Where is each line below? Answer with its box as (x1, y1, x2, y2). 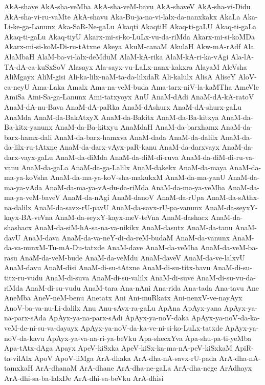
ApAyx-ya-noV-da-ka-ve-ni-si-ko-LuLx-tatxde (80, 322, 223, 333)
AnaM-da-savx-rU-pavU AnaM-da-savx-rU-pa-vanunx (33, 201, 203, 212)
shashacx (4, 222, 32, 233)
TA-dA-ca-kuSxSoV (4, 61, 66, 72)
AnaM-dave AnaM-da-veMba (106, 242, 198, 253)
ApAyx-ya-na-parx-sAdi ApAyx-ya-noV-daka (48, 312, 189, 323)
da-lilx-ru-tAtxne (4, 141, 57, 152)
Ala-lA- (231, 51, 254, 62)
